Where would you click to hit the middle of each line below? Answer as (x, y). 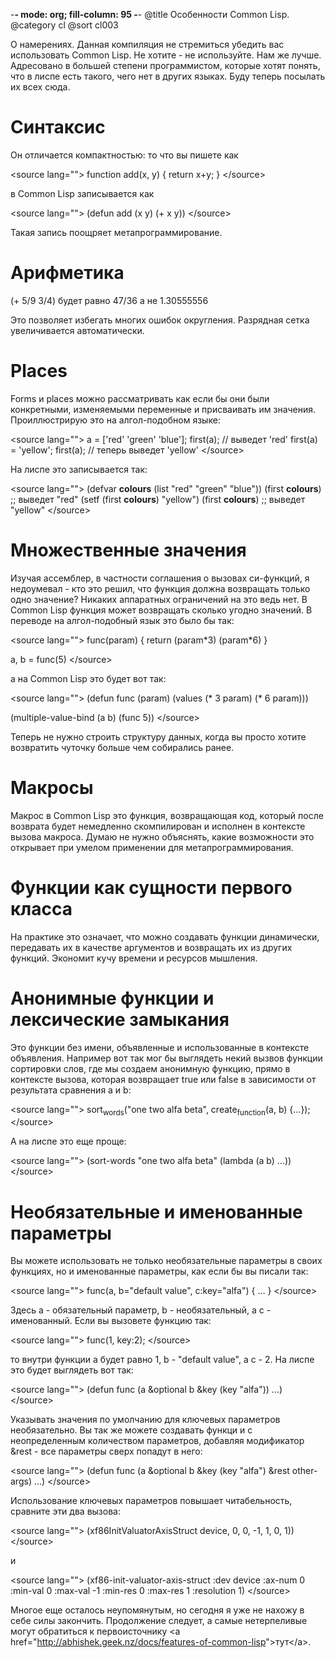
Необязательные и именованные (156, 1211)
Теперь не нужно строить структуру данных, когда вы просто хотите (158, 736)
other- (304, 1471)
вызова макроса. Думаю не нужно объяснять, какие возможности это (162, 836)
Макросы (52, 787)
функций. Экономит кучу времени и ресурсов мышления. (134, 958)
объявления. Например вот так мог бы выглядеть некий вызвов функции (166, 1058)
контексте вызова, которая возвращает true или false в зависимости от (163, 1079)
